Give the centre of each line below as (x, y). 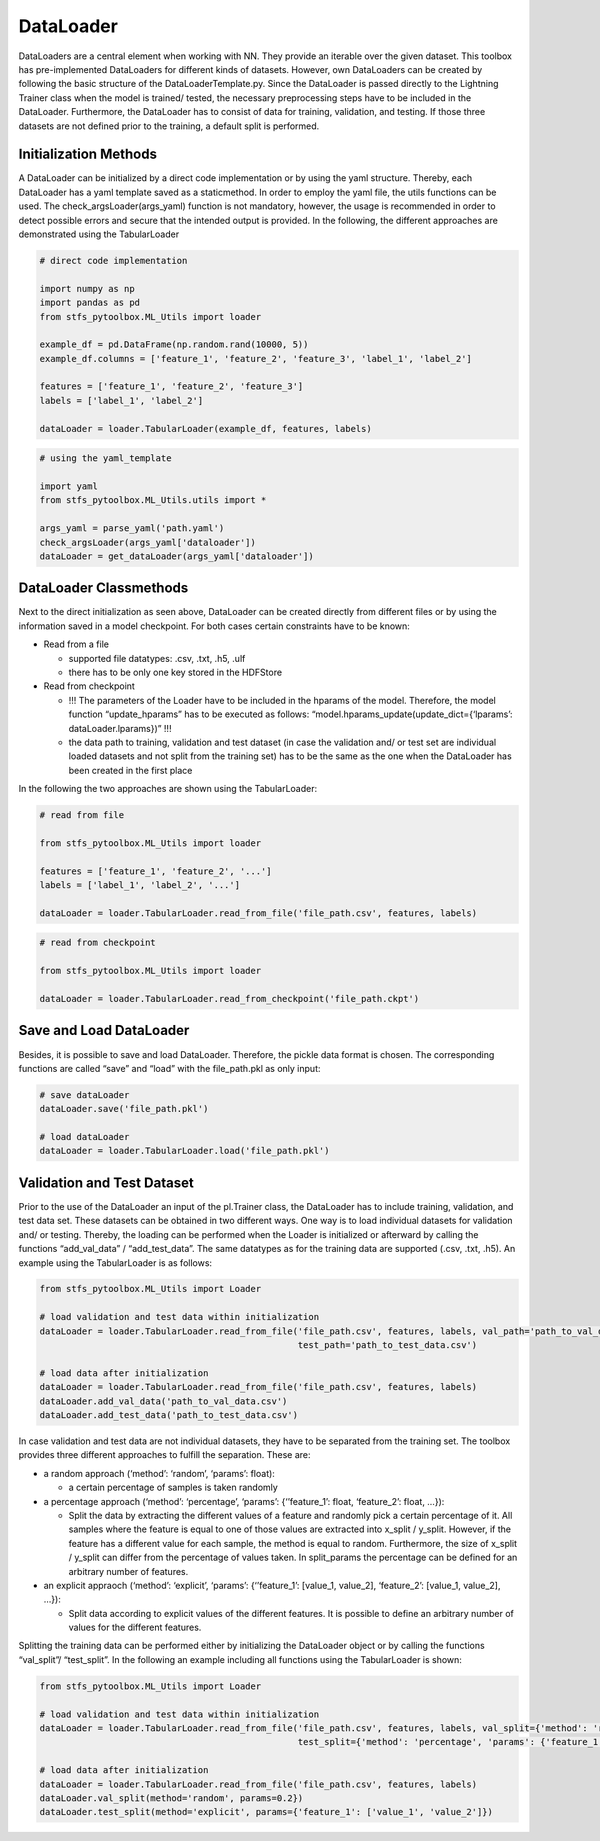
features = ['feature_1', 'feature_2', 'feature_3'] (171, 386)
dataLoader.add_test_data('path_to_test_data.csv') (169, 1415)
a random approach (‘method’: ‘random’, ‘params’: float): (159, 1473)
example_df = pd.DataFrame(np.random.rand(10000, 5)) (174, 344)
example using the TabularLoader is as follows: (115, 1262)
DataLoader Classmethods (103, 588)
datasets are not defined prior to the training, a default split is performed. (169, 126)
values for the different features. (135, 1627)
